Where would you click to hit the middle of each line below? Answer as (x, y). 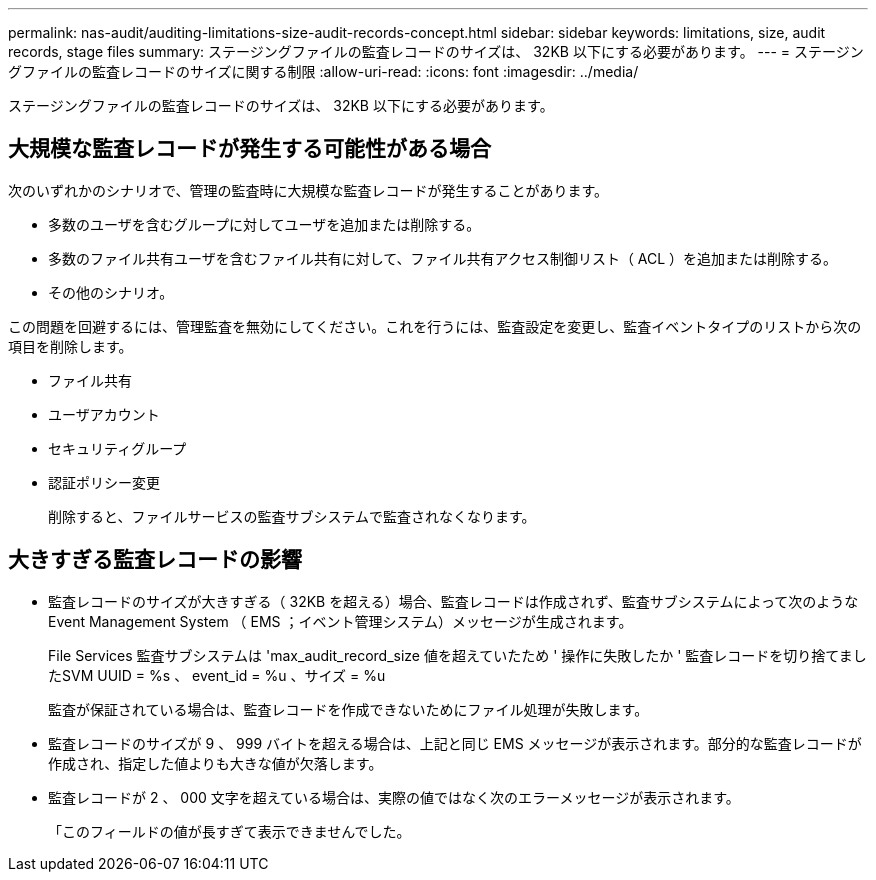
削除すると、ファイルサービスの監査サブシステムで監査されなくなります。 (292, 516)
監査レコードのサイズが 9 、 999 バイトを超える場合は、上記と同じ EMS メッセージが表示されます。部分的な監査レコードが (455, 743)
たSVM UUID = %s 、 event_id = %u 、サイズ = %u (217, 675)
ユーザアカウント (104, 414)
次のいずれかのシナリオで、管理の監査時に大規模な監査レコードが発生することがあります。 (308, 190)
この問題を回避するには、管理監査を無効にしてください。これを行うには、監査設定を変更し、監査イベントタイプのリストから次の (435, 326)
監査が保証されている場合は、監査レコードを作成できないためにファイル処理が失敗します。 (348, 709)
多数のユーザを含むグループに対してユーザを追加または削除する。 (264, 224)
